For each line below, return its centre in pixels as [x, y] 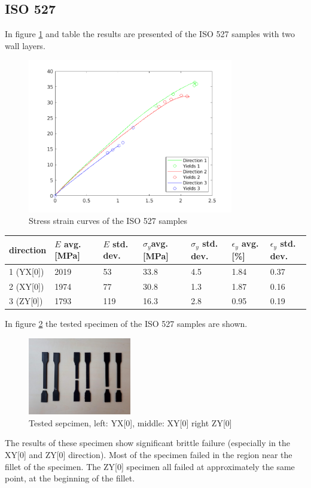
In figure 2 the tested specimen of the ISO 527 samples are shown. [126, 324]
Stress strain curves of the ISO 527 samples [108, 221]
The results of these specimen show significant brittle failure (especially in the [148, 443]
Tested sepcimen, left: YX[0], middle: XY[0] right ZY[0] [130, 422]
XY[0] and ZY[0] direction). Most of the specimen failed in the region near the [149, 454]
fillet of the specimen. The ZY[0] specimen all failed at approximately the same [150, 466]
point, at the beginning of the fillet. [70, 478]
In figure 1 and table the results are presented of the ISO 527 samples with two [150, 34]
